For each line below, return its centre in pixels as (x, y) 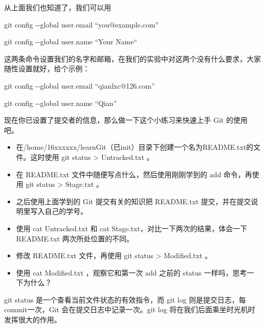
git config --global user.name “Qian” (61, 103)
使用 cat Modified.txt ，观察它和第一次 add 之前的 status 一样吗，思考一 (135, 272)
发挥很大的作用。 (33, 320)
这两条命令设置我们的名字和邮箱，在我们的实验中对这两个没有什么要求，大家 (132, 58)
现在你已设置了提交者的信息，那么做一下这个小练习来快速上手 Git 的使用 (126, 120)
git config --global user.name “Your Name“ (71, 42)
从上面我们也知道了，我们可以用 (58, 7)
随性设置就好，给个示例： (47, 69)
